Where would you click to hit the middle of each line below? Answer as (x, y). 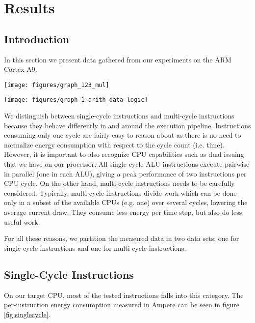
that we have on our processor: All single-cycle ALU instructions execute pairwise (127, 164)
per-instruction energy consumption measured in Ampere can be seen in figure (122, 305)
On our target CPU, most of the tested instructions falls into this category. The (124, 295)
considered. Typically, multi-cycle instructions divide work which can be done (120, 192)
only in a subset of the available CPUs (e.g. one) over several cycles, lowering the (126, 202)
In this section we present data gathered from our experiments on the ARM (118, 59)
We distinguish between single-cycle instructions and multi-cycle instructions (119, 116)
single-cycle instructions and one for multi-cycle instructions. (95, 248)
